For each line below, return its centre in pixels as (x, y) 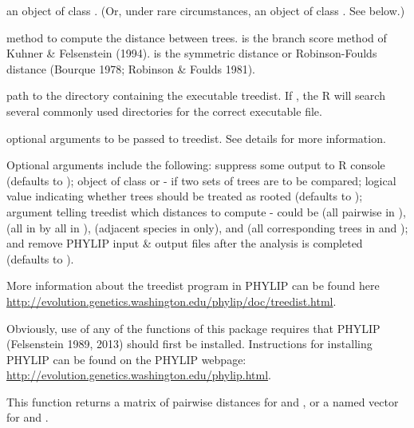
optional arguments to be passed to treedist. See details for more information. (196, 138)
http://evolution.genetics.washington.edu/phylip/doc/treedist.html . (172, 301)
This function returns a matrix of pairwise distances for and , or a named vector (203, 401)
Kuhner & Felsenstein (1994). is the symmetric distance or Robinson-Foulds (192, 53)
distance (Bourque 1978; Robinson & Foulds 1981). (131, 68)
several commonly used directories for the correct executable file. (164, 111)
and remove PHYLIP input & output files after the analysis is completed (185, 243)
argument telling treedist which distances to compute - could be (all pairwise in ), (206, 211)
